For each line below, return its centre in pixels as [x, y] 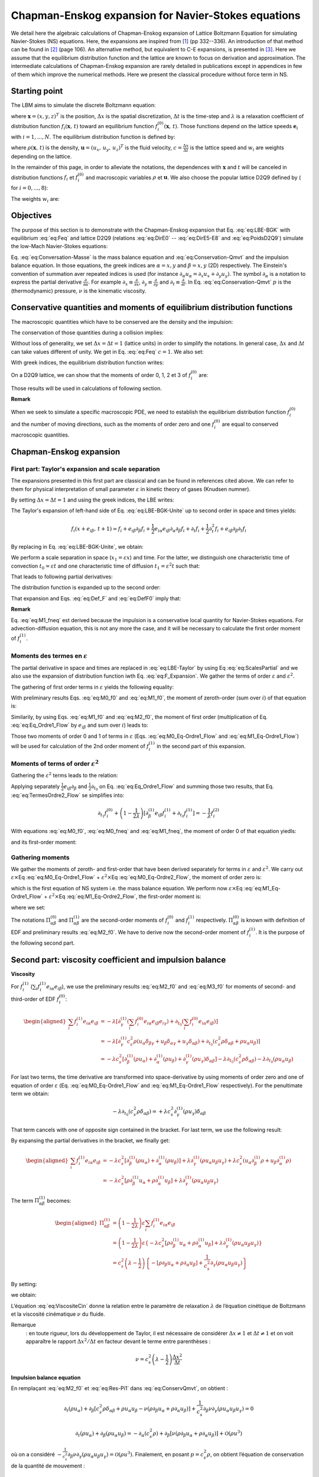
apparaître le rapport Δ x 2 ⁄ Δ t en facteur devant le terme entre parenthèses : [118, 1341]
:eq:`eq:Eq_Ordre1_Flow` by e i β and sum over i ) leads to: [79, 726]
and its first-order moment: [44, 842]
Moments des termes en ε [49, 656]
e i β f [159, 814]
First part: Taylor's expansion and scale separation [85, 469]
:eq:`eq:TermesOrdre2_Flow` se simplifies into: [68, 795]
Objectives [31, 216]
